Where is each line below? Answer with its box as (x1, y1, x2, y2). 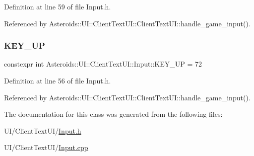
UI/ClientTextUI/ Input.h (4, 125, 81, 136)
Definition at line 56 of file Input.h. (4, 76, 111, 85)
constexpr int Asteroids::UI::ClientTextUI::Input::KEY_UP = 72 (4, 59, 202, 69)
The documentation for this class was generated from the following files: (4, 109, 223, 119)
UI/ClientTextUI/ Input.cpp (4, 142, 88, 153)
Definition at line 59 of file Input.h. (4, 1, 111, 11)
